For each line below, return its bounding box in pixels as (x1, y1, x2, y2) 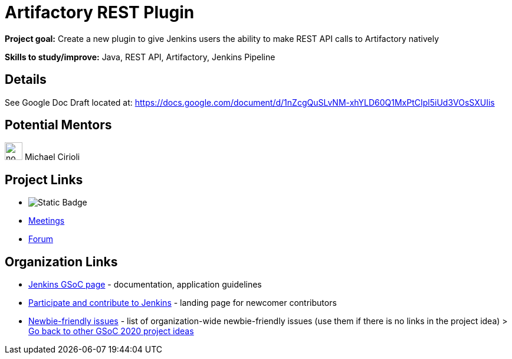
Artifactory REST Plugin (5, 2, 195, 22)
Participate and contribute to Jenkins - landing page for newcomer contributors (28, 298, 337, 308)
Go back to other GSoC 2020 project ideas (28, 326, 194, 337)
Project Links (5, 172, 83, 187)
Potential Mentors (5, 118, 112, 133)
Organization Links (5, 254, 118, 269)
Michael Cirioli (24, 152, 80, 162)
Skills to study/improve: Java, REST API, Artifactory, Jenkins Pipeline (5, 51, 275, 62)
